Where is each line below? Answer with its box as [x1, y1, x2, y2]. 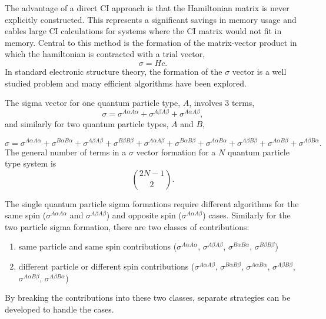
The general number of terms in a [5, 145, 127, 158]
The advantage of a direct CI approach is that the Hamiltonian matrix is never [5, 2, 290, 14]
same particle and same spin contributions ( [18, 240, 177, 252]
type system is [5, 157, 56, 170]
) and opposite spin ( [106, 209, 182, 221]
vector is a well [232, 65, 287, 77]
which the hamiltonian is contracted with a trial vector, [5, 48, 205, 60]
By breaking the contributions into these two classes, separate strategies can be [5, 291, 291, 304]
